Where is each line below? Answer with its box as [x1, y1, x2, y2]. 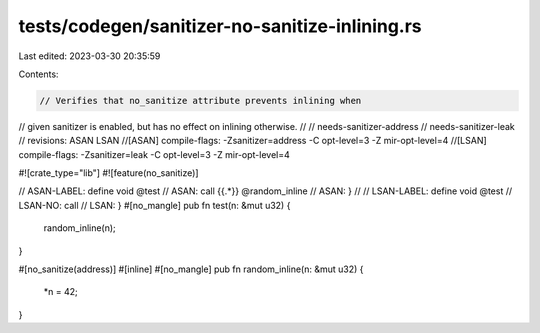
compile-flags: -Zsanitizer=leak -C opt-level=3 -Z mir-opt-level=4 [18, 148, 290, 160]
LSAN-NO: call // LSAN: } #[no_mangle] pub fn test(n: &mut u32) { [18, 199, 291, 211]
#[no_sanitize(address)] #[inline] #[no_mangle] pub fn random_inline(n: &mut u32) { [18, 263, 364, 275]
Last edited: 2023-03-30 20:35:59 [18, 50, 161, 62]
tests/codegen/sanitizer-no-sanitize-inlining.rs [18, 15, 422, 37]
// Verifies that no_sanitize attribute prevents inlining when [39, 95, 362, 106]
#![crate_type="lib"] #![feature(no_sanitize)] [18, 167, 199, 179]
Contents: [18, 68, 59, 80]
